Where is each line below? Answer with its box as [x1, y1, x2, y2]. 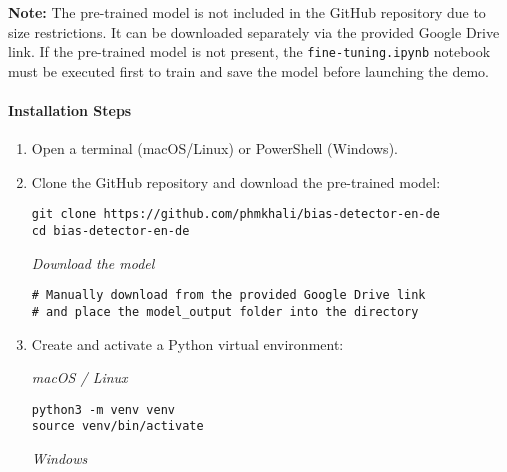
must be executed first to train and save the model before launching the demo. [8, 60, 489, 81]
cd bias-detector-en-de [31, 224, 190, 239]
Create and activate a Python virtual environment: [31, 333, 344, 354]
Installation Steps [8, 100, 132, 121]
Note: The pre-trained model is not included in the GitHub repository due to [8, 2, 486, 22]
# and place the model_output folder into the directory [31, 304, 419, 319]
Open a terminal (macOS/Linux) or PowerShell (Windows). [31, 138, 398, 159]
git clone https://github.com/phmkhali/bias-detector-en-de [31, 207, 440, 222]
